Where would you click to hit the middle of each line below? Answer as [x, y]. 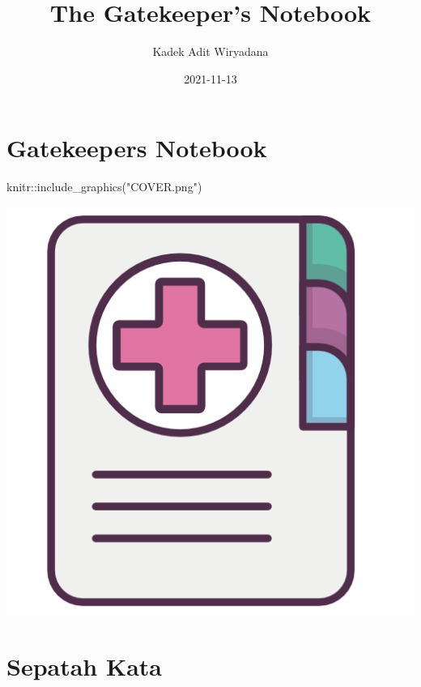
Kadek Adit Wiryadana [210, 51]
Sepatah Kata [85, 666]
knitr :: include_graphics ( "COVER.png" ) [104, 187]
